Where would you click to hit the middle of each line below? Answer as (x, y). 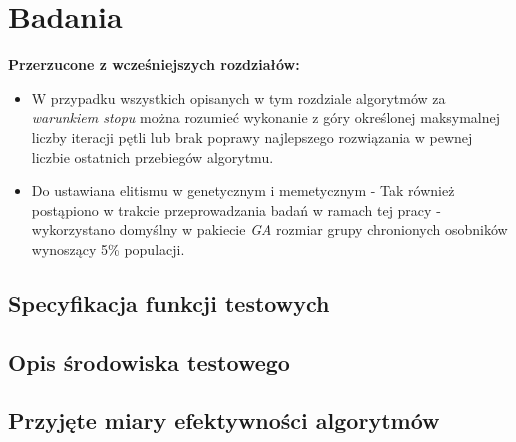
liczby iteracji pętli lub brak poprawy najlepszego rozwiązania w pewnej (252, 136)
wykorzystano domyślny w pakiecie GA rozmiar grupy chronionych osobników (269, 229)
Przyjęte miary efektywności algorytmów (224, 420)
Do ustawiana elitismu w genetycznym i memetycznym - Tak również (243, 190)
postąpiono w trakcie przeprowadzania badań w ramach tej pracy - (236, 209)
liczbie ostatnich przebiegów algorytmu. (152, 156)
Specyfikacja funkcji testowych (169, 302)
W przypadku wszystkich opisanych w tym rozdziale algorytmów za (238, 97)
